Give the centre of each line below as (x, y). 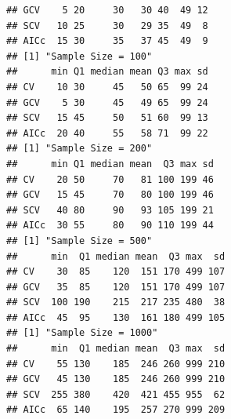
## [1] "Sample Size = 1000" (82, 333)
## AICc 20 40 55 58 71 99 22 (107, 133)
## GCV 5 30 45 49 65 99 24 (107, 102)
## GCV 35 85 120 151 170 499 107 (116, 287)
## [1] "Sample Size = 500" (79, 240)
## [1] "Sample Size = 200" (79, 149)
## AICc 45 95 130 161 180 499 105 (116, 317)
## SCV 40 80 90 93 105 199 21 (110, 210)
